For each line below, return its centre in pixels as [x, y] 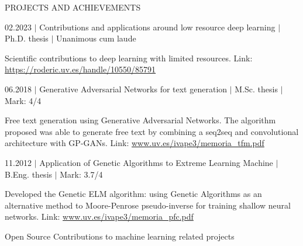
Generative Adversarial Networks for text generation [133, 89]
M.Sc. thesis [256, 89]
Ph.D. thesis [27, 38]
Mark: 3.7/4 [81, 174]
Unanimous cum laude [96, 38]
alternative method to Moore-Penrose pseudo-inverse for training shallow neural [148, 205]
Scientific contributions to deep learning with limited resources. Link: [129, 58]
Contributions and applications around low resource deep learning [157, 27]
